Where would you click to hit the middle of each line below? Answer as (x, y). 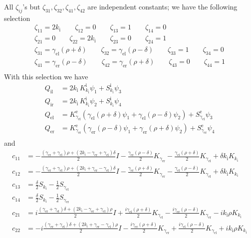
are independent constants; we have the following (162, 6)
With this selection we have (46, 76)
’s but (31, 6)
